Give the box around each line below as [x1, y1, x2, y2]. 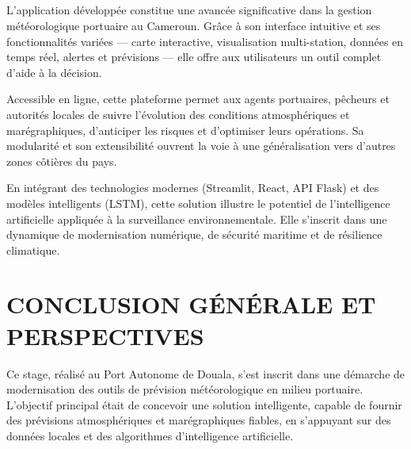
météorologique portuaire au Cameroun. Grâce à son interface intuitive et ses [6, 17, 381, 33]
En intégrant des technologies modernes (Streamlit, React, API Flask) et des [6, 179, 379, 196]
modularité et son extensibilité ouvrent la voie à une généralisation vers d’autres [6, 137, 396, 154]
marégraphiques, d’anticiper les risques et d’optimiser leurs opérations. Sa [6, 121, 364, 138]
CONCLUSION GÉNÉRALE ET [6, 288, 376, 320]
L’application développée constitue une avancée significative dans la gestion [6, 2, 372, 18]
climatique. [6, 241, 60, 258]
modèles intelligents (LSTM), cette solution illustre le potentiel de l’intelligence [6, 194, 390, 211]
